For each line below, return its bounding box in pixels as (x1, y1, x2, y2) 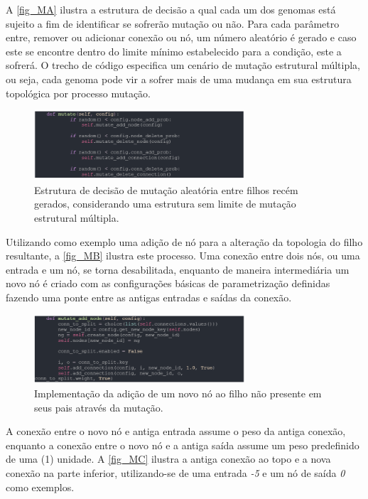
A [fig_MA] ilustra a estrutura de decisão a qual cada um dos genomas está (6, 2, 336, 16)
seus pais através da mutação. (34, 399, 163, 414)
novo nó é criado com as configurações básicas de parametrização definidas (6, 276, 330, 291)
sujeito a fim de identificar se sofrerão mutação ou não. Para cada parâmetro (6, 16, 340, 31)
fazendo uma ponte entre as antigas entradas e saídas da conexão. (6, 290, 292, 305)
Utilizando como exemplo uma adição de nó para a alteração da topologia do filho (6, 234, 363, 249)
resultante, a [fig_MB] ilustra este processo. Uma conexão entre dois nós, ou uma (6, 248, 360, 263)
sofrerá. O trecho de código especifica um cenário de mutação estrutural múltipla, (6, 58, 360, 73)
